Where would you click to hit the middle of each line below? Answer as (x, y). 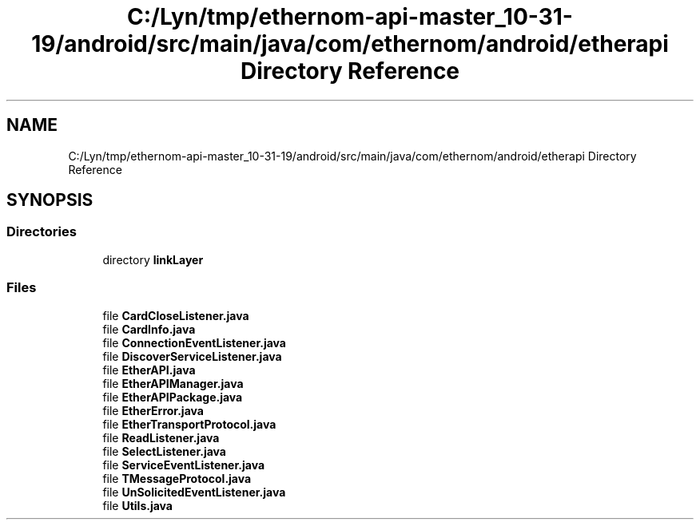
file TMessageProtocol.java (177, 478)
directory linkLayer (153, 259)
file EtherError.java (153, 410)
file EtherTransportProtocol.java (189, 424)
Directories (42, 232)
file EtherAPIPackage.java (173, 397)
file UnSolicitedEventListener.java (194, 492)
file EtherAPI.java (149, 370)
